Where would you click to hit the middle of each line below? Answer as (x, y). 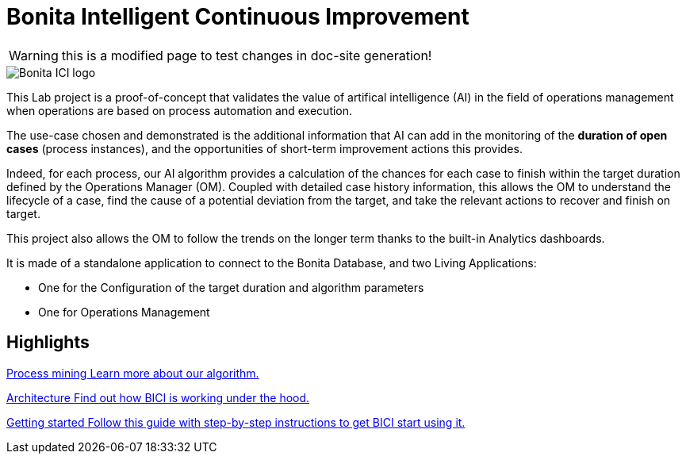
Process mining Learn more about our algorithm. (133, 373)
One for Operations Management (124, 312)
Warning (34, 55)
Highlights (48, 343)
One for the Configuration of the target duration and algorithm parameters (231, 287)
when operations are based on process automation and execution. (180, 110)
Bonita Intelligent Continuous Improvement (238, 17)
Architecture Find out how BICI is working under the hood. (158, 397)
